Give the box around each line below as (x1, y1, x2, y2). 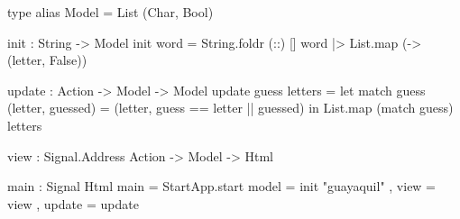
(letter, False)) (7, 50, 87, 69)
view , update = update (7, 194, 139, 213)
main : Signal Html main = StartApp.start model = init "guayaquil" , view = (7, 177, 437, 196)
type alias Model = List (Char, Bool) (7, 3, 214, 21)
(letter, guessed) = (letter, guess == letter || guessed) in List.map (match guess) (7, 98, 454, 117)
